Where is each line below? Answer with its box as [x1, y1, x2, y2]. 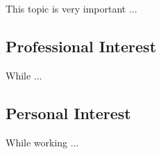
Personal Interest [6, 102, 131, 123]
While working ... [6, 134, 79, 149]
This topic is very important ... [6, 1, 137, 15]
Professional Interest [6, 35, 157, 56]
